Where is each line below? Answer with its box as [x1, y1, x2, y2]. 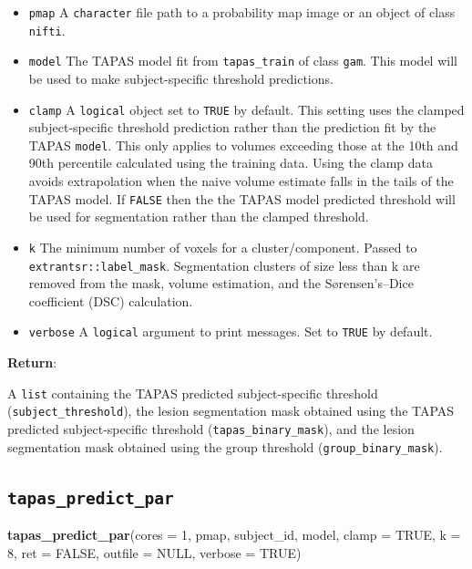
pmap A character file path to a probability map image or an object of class [28, 3, 456, 21]
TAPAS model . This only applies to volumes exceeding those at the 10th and [28, 135, 458, 154]
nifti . [28, 20, 66, 39]
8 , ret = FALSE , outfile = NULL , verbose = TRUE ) [7, 543, 302, 562]
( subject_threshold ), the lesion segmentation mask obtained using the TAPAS [7, 401, 455, 420]
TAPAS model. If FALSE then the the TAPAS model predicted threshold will [28, 189, 456, 208]
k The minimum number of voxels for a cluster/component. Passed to [28, 237, 417, 256]
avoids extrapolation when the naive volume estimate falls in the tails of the [28, 171, 454, 191]
